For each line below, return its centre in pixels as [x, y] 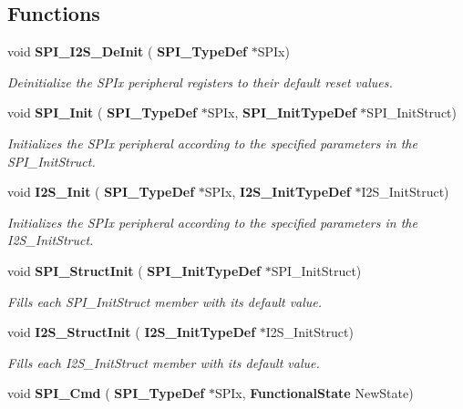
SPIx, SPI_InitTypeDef [282, 112]
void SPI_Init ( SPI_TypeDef [103, 112]
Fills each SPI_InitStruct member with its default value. [165, 301]
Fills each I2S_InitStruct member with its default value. [164, 362]
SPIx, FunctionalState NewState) [314, 393]
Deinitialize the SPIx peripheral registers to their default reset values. [200, 82]
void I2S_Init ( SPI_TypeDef [101, 192]
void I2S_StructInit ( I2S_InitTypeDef [132, 332]
